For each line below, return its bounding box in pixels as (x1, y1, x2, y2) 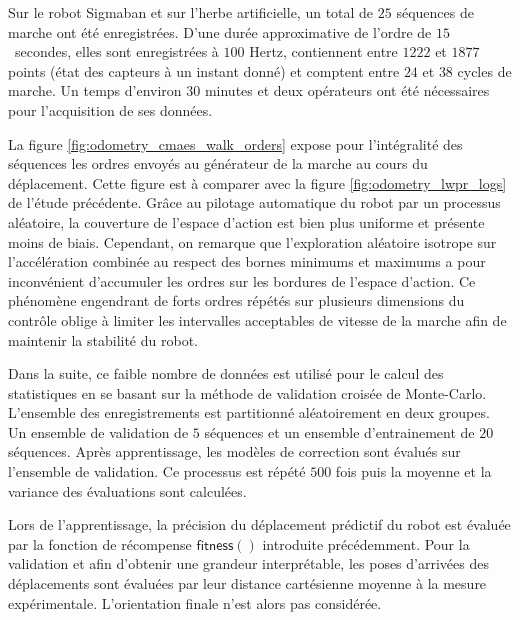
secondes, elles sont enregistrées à (14, 41, 219, 62)
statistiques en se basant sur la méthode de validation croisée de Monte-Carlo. (8, 382, 487, 403)
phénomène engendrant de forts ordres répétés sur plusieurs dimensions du (8, 290, 465, 311)
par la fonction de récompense (8, 533, 192, 554)
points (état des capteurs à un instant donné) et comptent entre (8, 60, 400, 81)
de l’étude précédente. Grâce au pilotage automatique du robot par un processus (8, 192, 501, 213)
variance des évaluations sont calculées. (8, 480, 247, 501)
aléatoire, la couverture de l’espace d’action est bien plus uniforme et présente (8, 211, 485, 232)
